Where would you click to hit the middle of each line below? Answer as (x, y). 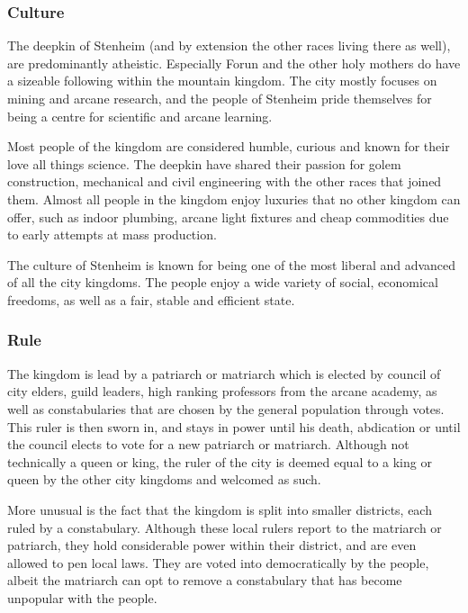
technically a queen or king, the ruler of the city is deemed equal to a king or (220, 461)
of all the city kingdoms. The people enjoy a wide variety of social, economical (223, 282)
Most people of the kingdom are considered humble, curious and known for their (229, 146)
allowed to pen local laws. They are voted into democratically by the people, (218, 562)
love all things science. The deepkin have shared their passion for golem (204, 163)
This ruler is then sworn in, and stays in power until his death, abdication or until (234, 426)
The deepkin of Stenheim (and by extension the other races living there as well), (229, 45)
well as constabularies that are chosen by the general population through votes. (226, 408)
